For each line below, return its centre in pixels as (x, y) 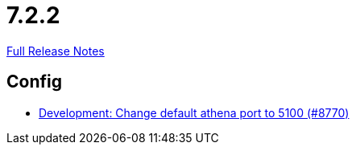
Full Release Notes (56, 51)
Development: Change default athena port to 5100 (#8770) (194, 112)
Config (34, 82)
